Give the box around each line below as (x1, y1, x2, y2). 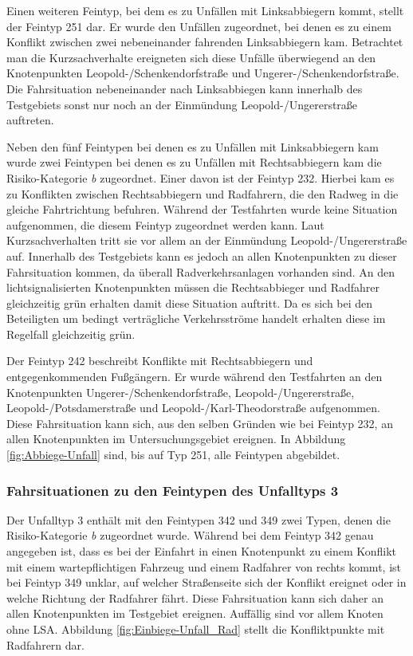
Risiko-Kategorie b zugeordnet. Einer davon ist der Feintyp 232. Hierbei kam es (6, 169, 395, 186)
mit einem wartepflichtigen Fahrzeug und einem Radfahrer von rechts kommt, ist (6, 558, 401, 575)
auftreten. (6, 112, 54, 128)
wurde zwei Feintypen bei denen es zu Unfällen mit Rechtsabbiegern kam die (6, 154, 382, 171)
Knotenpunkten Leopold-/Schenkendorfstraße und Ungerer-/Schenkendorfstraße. (6, 65, 399, 81)
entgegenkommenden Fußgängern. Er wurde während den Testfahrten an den (6, 368, 383, 385)
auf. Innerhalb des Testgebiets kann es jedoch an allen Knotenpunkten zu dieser (6, 247, 397, 264)
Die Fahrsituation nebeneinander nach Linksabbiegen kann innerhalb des (6, 80, 363, 96)
